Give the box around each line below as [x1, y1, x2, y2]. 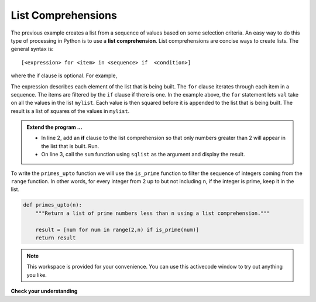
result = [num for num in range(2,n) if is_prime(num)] [35, 226, 200, 233]
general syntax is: [11, 46, 54, 53]
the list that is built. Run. [41, 142, 99, 149]
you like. [26, 271, 47, 278]
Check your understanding [11, 287, 78, 295]
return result [35, 234, 76, 241]
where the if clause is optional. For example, [11, 72, 118, 79]
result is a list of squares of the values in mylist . [11, 107, 130, 114]
